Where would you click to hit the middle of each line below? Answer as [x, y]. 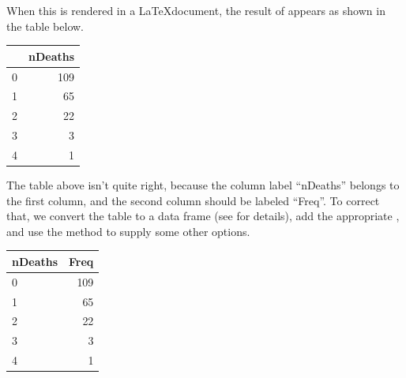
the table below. [45, 26]
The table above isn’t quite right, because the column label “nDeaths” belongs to [203, 185]
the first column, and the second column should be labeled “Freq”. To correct [193, 200]
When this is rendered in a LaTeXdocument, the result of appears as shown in [196, 10]
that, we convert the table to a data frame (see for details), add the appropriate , [203, 216]
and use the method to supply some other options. [128, 231]
